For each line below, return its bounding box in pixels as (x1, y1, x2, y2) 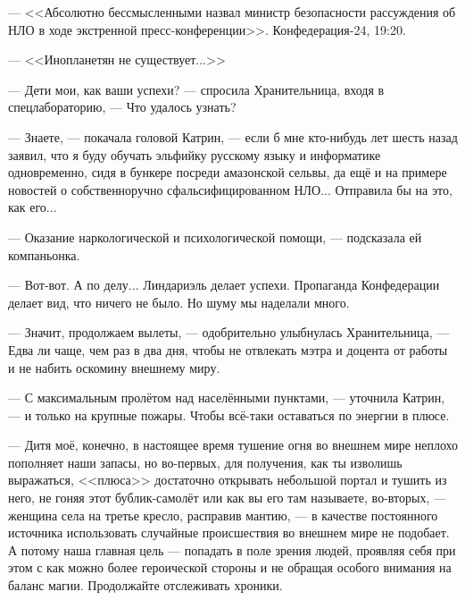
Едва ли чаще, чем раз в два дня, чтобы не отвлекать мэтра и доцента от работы (8, 340, 448, 359)
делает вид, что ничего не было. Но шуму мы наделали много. (8, 292, 350, 311)
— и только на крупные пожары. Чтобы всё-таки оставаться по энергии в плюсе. (8, 405, 450, 424)
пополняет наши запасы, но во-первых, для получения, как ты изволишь (8, 452, 403, 471)
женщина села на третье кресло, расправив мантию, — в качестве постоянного (8, 505, 438, 524)
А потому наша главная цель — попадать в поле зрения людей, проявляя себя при (8, 540, 456, 559)
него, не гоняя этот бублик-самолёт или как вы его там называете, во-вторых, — (8, 488, 446, 507)
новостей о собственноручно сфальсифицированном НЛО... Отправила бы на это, (8, 180, 453, 199)
